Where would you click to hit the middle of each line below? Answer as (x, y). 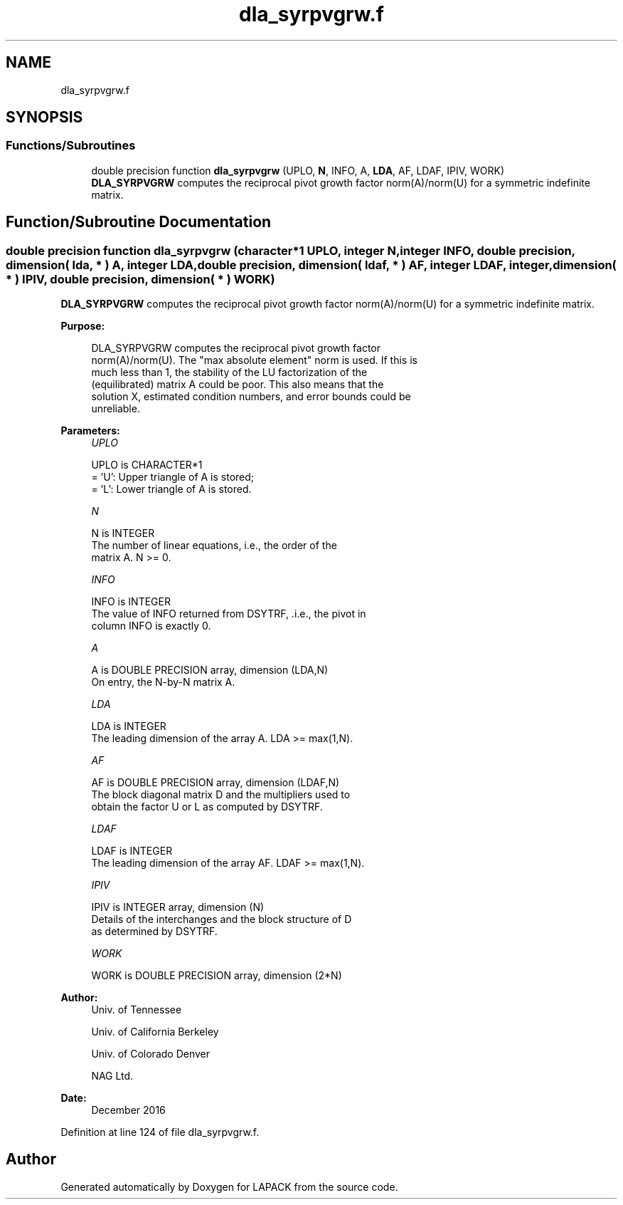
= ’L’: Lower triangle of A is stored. (171, 489)
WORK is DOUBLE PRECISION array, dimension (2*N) (217, 976)
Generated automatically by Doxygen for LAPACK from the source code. (229, 1186)
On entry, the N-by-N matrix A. (163, 682)
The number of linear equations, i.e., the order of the (214, 546)
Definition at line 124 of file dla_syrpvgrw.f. (160, 1132)
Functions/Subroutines (71, 146)
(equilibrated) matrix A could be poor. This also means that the (238, 385)
